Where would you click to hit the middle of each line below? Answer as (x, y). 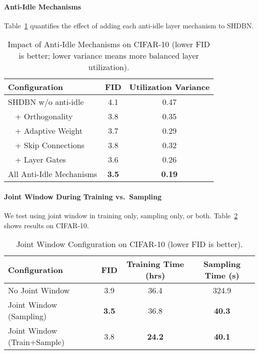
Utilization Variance (169, 87)
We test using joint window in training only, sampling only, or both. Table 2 (121, 216)
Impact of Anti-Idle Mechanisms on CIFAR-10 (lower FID (109, 44)
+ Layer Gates (41, 160)
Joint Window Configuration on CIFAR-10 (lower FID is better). (129, 244)
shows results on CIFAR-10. (47, 225)
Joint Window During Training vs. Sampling (83, 196)
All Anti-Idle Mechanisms (53, 174)
